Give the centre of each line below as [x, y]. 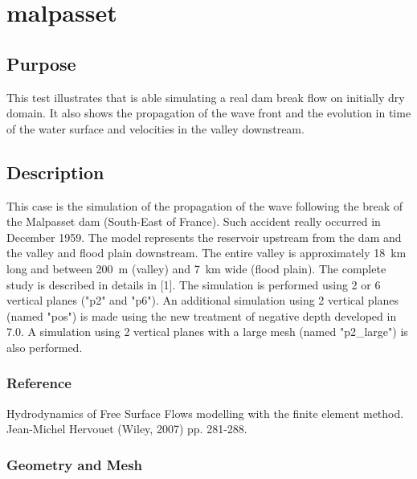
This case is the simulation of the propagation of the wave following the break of [205, 205]
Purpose [41, 63]
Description [55, 172]
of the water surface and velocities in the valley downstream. [155, 128]
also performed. [45, 347]
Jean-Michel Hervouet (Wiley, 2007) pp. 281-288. [127, 429]
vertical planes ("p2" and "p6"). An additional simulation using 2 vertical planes [203, 300]
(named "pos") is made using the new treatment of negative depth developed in [202, 315]
